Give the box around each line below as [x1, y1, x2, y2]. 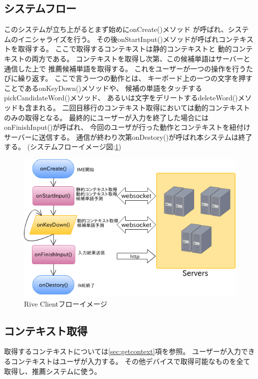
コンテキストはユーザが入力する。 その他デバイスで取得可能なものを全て [10, 356, 251, 367]
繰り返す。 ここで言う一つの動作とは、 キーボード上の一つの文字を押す [17, 73, 253, 83]
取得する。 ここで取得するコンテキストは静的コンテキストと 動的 [17, 43, 232, 54]
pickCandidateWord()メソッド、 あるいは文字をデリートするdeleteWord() [4, 92, 238, 103]
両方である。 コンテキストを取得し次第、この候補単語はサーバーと [31, 53, 251, 63]
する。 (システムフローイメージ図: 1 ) [4, 141, 121, 152]
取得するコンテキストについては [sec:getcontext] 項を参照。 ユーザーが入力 [4, 346, 241, 357]
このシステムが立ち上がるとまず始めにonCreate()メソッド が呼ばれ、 [4, 24, 228, 34]
